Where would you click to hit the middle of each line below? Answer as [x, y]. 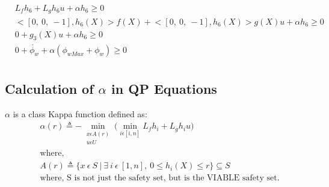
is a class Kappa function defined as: [80, 113]
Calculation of [49, 89]
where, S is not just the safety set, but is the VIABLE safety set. [160, 178]
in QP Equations [164, 89]
